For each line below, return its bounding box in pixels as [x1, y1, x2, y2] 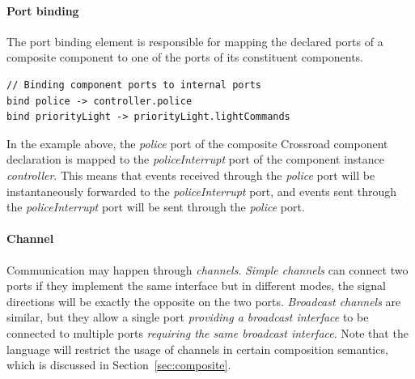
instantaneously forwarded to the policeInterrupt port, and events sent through [6, 182, 397, 199]
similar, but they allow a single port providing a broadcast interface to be [6, 309, 369, 326]
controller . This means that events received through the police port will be [6, 166, 375, 183]
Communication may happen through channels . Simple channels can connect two [6, 261, 409, 278]
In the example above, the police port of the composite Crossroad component [6, 134, 388, 151]
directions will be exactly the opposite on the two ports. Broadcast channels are [6, 292, 401, 309]
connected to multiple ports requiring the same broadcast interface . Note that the [6, 324, 409, 341]
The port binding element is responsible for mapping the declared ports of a [6, 32, 383, 49]
